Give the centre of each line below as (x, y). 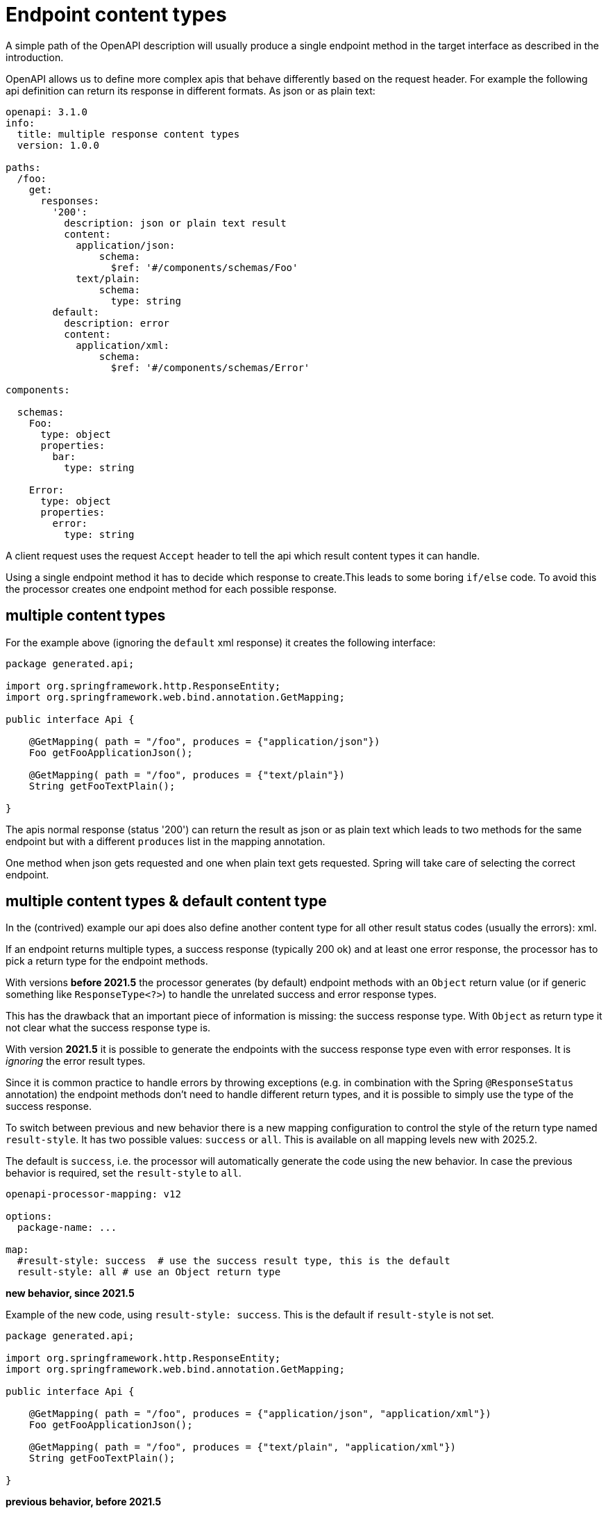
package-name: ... (67, 1228)
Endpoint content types (116, 15)
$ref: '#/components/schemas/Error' (210, 367)
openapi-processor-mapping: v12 (93, 1194)
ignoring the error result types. (76, 1061)
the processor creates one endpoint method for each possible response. (171, 589)
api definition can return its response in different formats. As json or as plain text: (191, 90)
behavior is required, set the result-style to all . (124, 1173)
